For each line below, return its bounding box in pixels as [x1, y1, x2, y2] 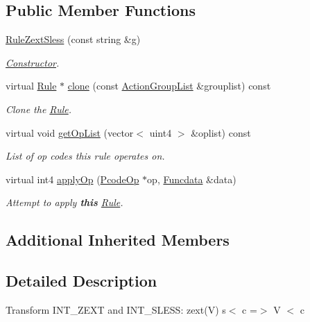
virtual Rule [6, 78, 57, 93]
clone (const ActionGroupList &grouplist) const [67, 78, 271, 93]
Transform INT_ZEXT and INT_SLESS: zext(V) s [6, 302, 226, 316]
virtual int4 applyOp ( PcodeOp [6, 171, 139, 186]
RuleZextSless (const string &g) [6, 32, 141, 46]
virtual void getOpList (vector [6, 125, 134, 139]
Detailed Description [6, 270, 157, 291]
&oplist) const [191, 125, 251, 139]
